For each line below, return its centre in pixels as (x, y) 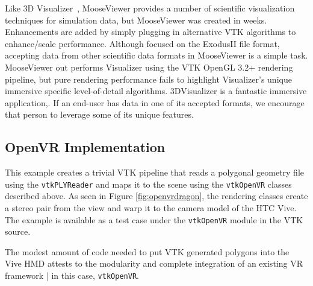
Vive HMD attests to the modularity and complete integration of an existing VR (154, 263)
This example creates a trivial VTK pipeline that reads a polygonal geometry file (154, 172)
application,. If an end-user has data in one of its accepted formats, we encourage (155, 102)
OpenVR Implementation (85, 147)
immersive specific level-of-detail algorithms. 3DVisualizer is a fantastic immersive (156, 91)
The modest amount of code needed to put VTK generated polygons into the (147, 251)
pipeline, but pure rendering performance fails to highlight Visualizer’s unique (148, 79)
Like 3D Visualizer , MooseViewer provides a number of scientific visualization (150, 8)
